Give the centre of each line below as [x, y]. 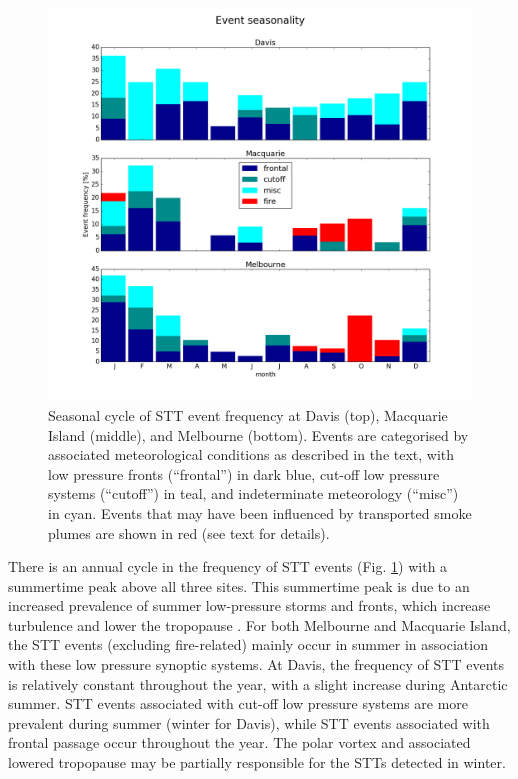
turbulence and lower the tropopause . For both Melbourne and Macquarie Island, [259, 624]
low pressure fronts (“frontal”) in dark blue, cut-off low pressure [244, 473]
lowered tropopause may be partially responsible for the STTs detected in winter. [257, 762]
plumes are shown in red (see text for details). [189, 532]
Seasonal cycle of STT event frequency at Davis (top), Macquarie [248, 414]
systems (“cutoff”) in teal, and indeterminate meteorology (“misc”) [253, 493]
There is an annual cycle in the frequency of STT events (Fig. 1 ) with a [228, 566]
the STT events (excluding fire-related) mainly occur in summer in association [248, 644]
